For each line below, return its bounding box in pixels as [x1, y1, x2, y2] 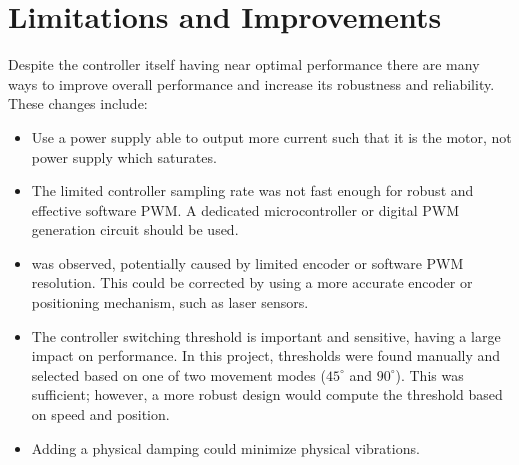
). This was [395, 364, 464, 385]
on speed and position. [31, 404, 170, 425]
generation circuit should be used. [31, 219, 239, 240]
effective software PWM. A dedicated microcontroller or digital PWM [31, 199, 460, 220]
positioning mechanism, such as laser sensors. [31, 292, 309, 313]
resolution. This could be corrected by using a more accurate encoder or [31, 272, 473, 293]
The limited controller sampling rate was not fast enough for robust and [31, 180, 474, 201]
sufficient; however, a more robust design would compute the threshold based [31, 384, 503, 405]
